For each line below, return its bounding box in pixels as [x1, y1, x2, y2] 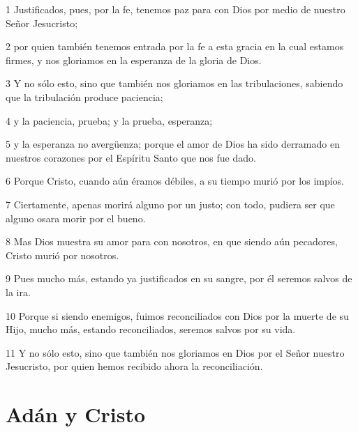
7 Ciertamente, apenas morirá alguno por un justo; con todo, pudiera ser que [6, 196, 335, 211]
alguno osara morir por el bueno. [6, 210, 146, 225]
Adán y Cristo [6, 400, 146, 429]
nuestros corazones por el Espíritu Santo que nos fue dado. [6, 150, 256, 164]
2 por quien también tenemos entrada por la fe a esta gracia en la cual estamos [6, 39, 344, 54]
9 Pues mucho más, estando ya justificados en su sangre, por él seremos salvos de [6, 271, 352, 286]
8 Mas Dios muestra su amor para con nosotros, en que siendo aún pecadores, [6, 234, 338, 249]
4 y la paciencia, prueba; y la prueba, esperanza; [6, 113, 213, 128]
